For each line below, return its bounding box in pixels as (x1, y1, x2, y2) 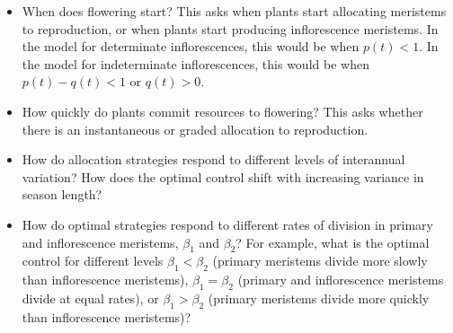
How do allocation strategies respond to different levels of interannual (22, 150, 405, 169)
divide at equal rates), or (22, 288, 159, 307)
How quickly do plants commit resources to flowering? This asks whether (22, 101, 423, 120)
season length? (22, 185, 102, 204)
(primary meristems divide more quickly (208, 288, 430, 307)
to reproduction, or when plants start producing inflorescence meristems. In (22, 19, 439, 38)
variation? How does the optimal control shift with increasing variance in (22, 167, 424, 186)
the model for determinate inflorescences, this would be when (22, 37, 360, 56)
